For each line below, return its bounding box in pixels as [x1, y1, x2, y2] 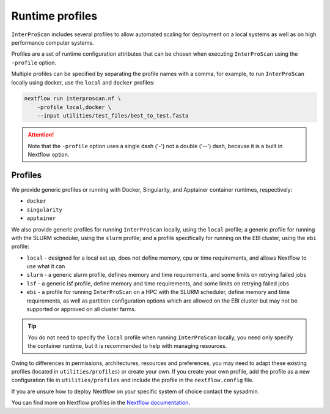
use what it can [26, 263, 65, 270]
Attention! [28, 131, 54, 138]
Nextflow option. [28, 151, 70, 159]
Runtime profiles [11, 9, 98, 23]
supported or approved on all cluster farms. [26, 306, 136, 313]
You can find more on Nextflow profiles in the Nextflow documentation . [11, 399, 191, 407]
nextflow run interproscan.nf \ [24, 95, 122, 102]
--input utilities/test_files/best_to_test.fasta [37, 112, 189, 119]
